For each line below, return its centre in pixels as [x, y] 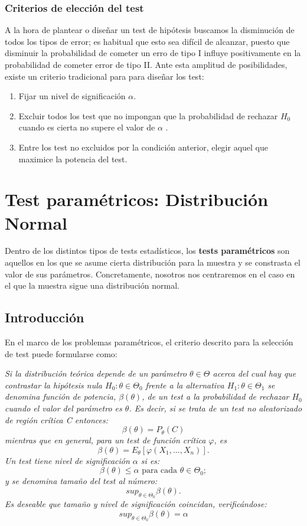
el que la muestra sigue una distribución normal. [92, 285]
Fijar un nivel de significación [72, 96]
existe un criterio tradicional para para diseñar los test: [104, 76]
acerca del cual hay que [254, 373]
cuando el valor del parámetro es [63, 408]
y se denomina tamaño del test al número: [81, 481]
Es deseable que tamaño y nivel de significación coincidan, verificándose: [136, 504]
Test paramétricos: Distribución [137, 199]
